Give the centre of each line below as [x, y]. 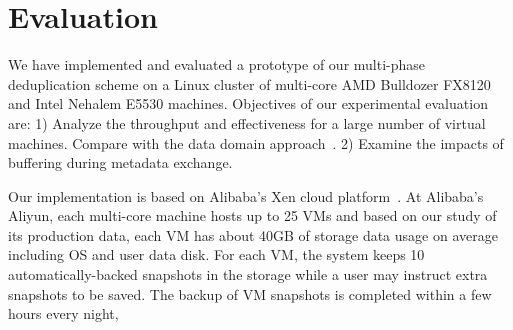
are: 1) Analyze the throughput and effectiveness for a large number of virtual [247, 122]
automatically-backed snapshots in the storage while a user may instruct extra [248, 274]
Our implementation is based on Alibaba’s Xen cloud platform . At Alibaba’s [246, 195]
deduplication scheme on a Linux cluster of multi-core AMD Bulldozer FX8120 [249, 83]
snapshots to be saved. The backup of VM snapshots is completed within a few [250, 293]
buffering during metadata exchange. [120, 162]
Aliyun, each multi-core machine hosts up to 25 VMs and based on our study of [252, 215]
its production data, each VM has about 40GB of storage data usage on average [253, 234]
